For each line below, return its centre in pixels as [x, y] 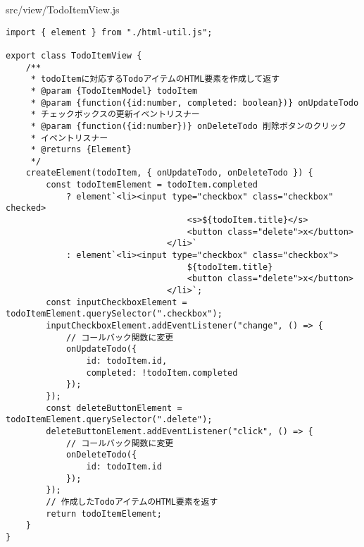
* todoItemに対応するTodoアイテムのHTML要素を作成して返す [155, 79]
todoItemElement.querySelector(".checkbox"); [114, 314]
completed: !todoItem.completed [162, 373]
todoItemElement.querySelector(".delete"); [109, 420]
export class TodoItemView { [74, 55]
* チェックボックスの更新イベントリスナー [115, 115]
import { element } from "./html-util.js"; [109, 32]
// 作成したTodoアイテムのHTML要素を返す [132, 502]
